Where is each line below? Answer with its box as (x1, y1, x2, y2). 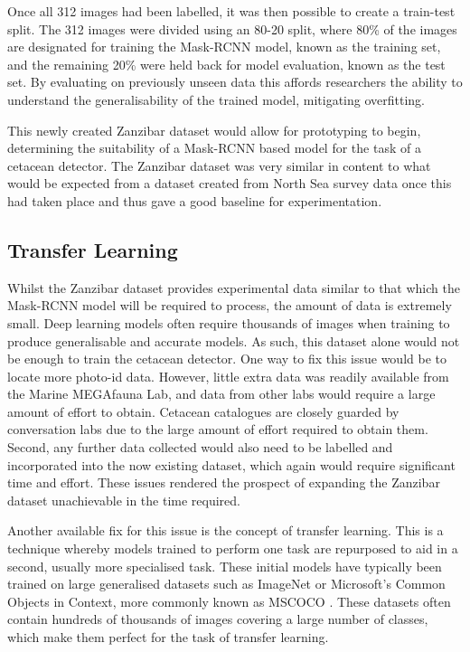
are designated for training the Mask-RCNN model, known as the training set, (7, 37, 441, 56)
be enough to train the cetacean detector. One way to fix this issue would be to (7, 349, 446, 368)
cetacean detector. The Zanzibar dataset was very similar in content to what (7, 156, 431, 175)
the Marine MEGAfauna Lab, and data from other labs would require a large (7, 384, 436, 403)
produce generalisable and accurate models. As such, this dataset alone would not (7, 331, 460, 350)
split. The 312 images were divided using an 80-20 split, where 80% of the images (7, 19, 457, 38)
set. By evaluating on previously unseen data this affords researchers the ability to (7, 72, 463, 91)
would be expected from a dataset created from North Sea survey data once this (7, 174, 452, 193)
